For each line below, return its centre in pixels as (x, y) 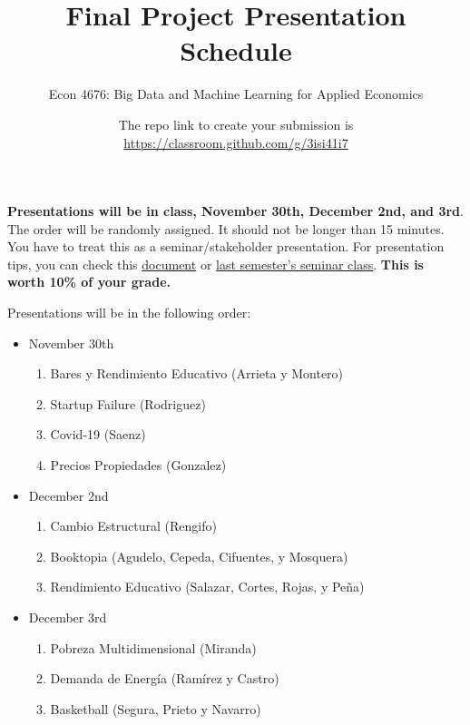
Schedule (236, 50)
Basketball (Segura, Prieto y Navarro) (156, 708)
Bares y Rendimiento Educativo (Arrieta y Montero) (197, 373)
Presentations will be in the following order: (129, 313)
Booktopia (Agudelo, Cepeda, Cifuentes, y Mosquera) (199, 556)
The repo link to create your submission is (236, 124)
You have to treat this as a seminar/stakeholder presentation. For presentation (226, 246)
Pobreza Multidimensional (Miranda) (153, 647)
